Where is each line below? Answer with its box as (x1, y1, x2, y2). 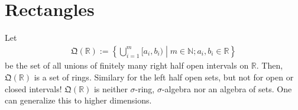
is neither (93, 82, 128, 95)
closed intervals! (5, 82, 62, 95)
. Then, (256, 59, 283, 72)
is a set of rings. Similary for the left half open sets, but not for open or (34, 70, 294, 83)
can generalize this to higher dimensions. (5, 94, 152, 106)
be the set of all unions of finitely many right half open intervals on (5, 59, 249, 72)
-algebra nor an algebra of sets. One (161, 82, 292, 95)
